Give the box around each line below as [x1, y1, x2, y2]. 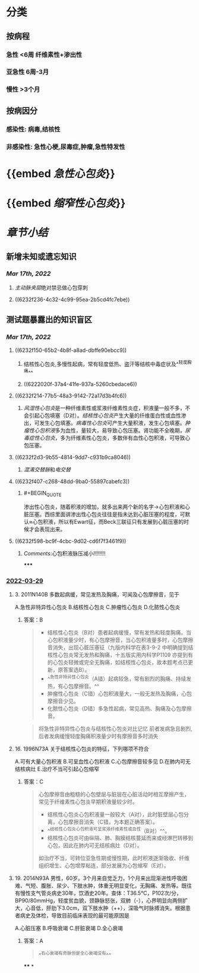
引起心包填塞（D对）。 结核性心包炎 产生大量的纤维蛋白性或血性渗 [29, 412, 187, 419]
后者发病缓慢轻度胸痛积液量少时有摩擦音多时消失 [38, 732, 159, 740]
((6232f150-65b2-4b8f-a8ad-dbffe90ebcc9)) [14, 347, 127, 354]
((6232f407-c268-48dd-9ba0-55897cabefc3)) [14, 478, 130, 485]
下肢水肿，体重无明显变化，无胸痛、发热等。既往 [72, 882, 192, 889]
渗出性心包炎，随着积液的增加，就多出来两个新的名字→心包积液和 [23, 503, 185, 510]
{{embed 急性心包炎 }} [6, 166, 116, 180]
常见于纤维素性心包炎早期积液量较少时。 [38, 798, 138, 805]
